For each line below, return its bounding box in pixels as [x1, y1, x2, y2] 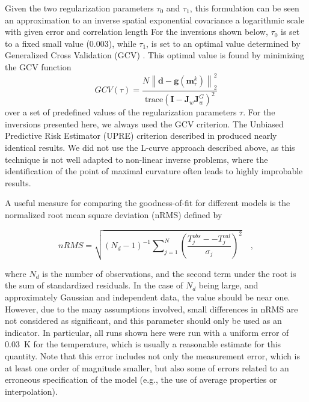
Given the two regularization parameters [5, 2, 154, 14]
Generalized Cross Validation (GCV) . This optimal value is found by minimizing [5, 49, 305, 61]
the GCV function [5, 60, 72, 73]
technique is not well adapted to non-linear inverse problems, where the [5, 153, 268, 165]
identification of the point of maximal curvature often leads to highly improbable [5, 165, 303, 177]
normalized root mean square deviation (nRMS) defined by [5, 208, 222, 221]
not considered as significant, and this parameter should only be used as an [5, 314, 282, 327]
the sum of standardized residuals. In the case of [5, 279, 183, 291]
